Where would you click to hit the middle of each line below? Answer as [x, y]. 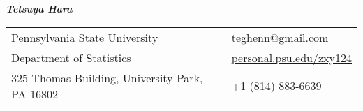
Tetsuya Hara [39, 8]
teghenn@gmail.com [280, 37]
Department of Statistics [71, 57]
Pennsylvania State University [85, 37]
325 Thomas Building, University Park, [107, 77]
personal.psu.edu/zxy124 [291, 57]
